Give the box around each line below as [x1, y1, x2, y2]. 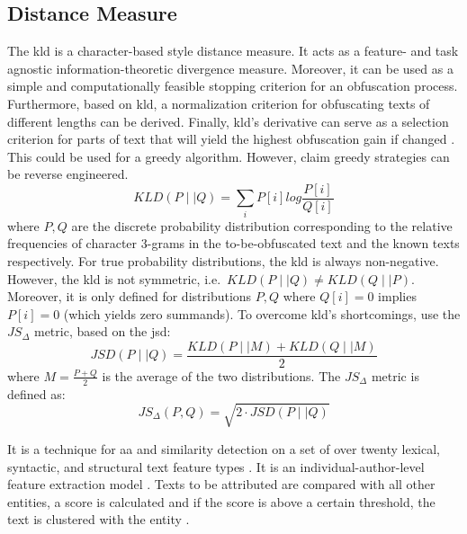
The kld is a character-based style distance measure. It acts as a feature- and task [7, 41, 459, 60]
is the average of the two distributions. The [102, 366, 341, 385]
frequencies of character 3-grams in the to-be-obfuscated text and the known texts [7, 234, 460, 253]
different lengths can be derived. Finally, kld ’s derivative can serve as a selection [7, 111, 449, 130]
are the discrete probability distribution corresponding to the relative [71, 216, 453, 235]
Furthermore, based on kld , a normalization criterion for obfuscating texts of [7, 93, 430, 112]
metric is [371, 366, 419, 385]
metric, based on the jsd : [33, 322, 171, 341]
